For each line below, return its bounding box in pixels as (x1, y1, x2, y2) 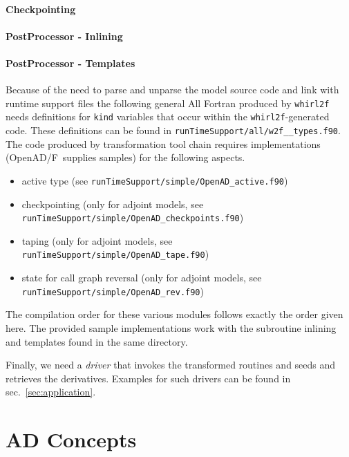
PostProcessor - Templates (6, 55, 135, 70)
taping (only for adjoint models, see (21, 233, 173, 248)
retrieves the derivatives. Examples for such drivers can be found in (6, 371, 291, 385)
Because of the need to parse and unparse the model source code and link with (6, 82, 339, 97)
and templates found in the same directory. (6, 334, 188, 348)
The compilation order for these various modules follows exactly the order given (6, 307, 343, 321)
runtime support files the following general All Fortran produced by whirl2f (6, 95, 330, 110)
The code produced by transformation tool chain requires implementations (6, 136, 321, 151)
